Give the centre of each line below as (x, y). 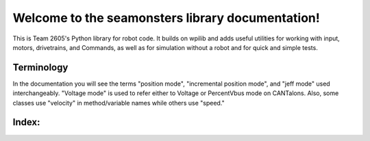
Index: (26, 122)
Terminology (40, 67)
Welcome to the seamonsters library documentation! (166, 18)
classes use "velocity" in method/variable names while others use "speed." (119, 103)
